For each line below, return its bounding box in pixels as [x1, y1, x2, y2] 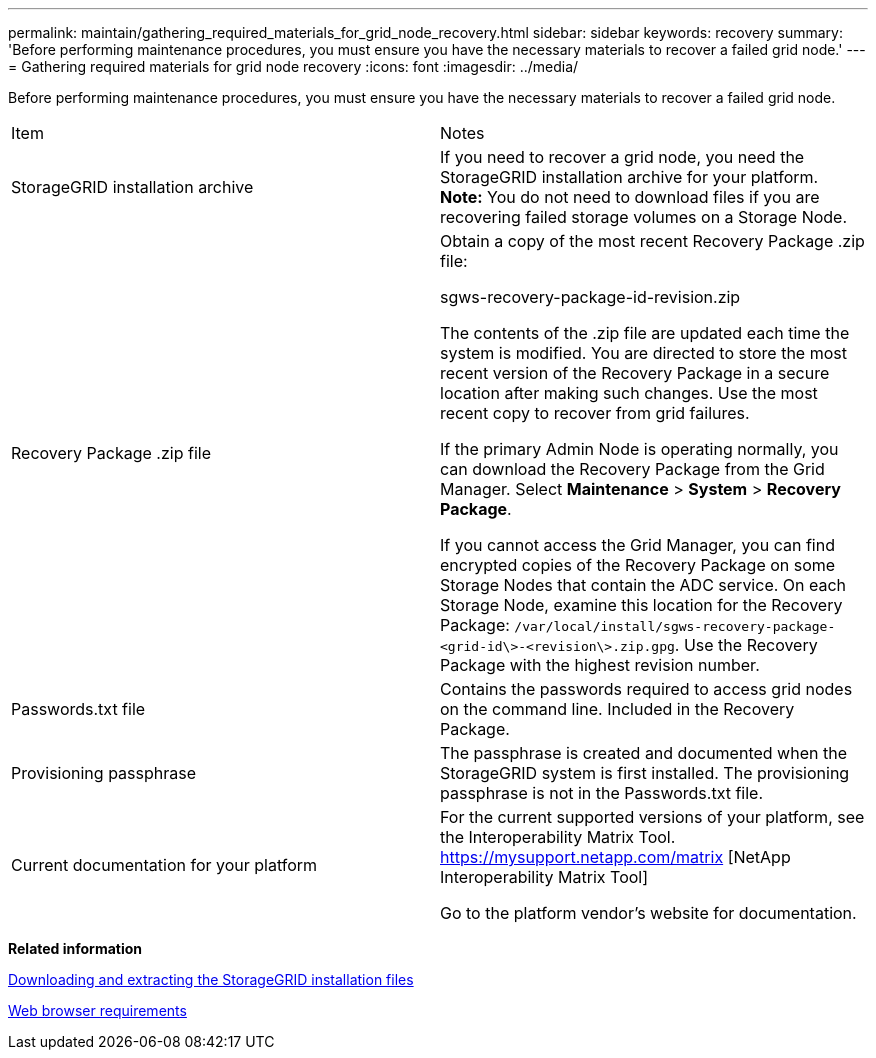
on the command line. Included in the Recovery [440, 699, 795, 719]
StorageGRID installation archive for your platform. [440, 167, 819, 187]
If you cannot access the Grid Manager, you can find [440, 535, 835, 555]
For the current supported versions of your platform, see [440, 807, 865, 827]
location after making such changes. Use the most [440, 383, 818, 403]
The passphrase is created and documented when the [440, 743, 847, 763]
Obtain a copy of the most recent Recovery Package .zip [440, 231, 865, 251]
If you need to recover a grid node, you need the [440, 147, 805, 167]
